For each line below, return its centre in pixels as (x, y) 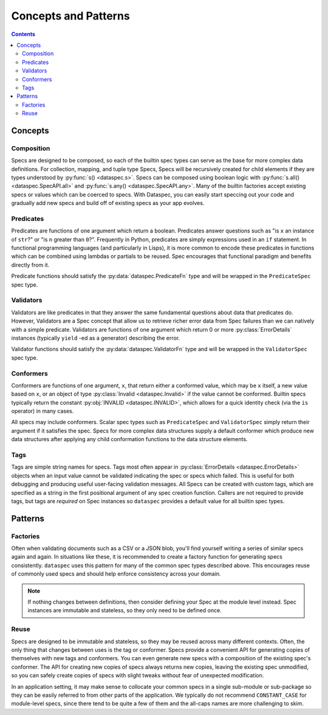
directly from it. (30, 265)
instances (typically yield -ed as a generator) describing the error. (96, 338)
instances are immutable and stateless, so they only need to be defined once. (125, 610)
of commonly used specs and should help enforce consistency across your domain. (116, 574)
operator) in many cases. (43, 411)
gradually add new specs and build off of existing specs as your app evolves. (108, 203)
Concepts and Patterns (70, 16)
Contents (23, 34)
